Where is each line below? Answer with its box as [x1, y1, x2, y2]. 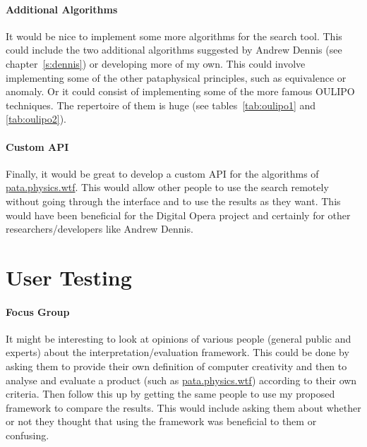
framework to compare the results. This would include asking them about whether [6, 400, 361, 415]
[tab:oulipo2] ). [6, 111, 66, 126]
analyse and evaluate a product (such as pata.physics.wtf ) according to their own [6, 372, 357, 387]
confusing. [6, 428, 49, 443]
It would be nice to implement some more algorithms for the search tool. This [6, 28, 342, 43]
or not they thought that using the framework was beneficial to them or [6, 414, 317, 429]
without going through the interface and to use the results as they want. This [6, 193, 341, 208]
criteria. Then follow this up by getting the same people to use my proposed [6, 386, 335, 401]
